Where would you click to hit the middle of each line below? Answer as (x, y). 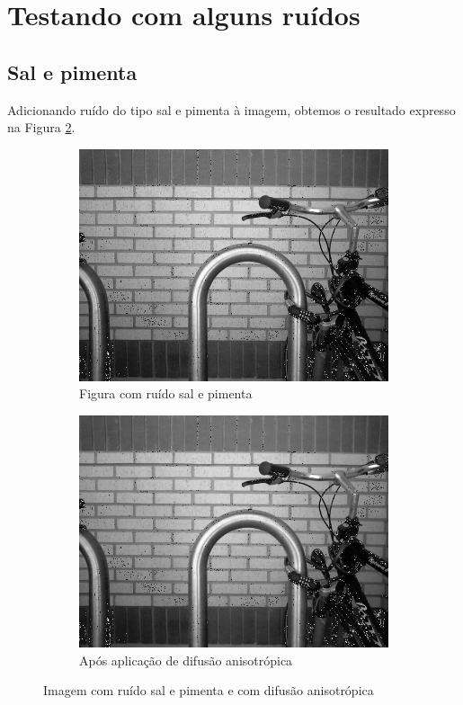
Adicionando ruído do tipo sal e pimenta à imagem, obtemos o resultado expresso (231, 109)
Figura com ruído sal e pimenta (166, 393)
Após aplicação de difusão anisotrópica (186, 660)
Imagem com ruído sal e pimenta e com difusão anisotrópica (209, 690)
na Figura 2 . (41, 127)
